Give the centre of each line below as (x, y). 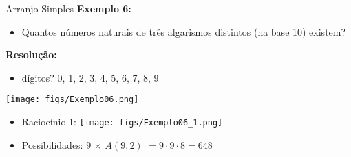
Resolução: (31, 55)
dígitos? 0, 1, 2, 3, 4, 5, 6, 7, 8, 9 (90, 77)
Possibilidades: (52, 144)
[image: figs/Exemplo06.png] (72, 100)
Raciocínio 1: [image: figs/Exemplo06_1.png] (122, 122)
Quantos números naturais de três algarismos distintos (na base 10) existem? (184, 31)
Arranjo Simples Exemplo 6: (68, 8)
